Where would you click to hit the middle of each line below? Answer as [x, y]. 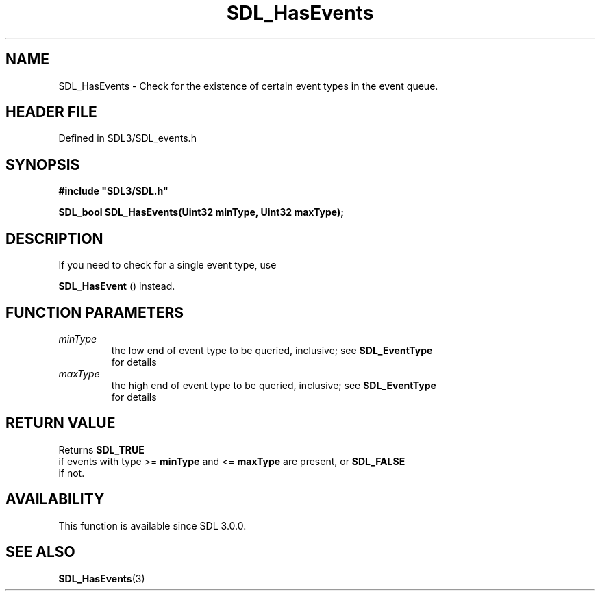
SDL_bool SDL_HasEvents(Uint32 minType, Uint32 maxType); [201, 212]
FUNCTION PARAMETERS [95, 312]
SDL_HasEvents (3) [102, 578]
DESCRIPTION [54, 238]
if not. [72, 473]
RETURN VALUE [61, 423]
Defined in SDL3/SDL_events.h [127, 138]
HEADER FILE [51, 112]
